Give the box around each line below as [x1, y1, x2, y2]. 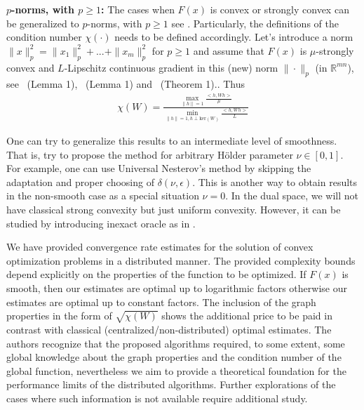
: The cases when [101, 2, 175, 16]
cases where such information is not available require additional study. [6, 390, 308, 405]
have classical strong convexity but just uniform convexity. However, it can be [6, 202, 341, 216]
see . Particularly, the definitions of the [171, 15, 339, 30]
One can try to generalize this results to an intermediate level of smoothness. [6, 133, 337, 148]
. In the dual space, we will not [225, 188, 359, 203]
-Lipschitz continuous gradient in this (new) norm [64, 60, 278, 74]
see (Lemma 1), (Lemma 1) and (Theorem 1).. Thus [6, 77, 245, 91]
